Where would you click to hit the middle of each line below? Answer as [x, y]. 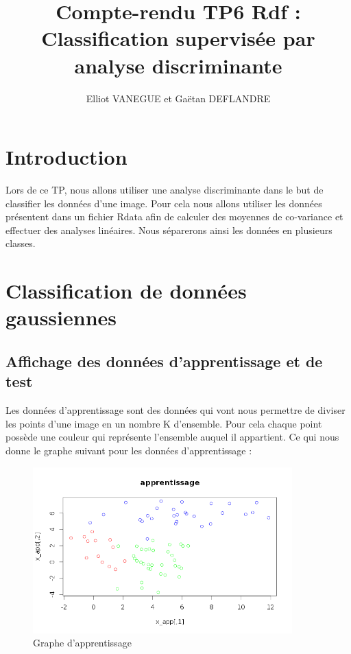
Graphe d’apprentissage [82, 643]
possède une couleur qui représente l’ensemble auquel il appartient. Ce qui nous [172, 437]
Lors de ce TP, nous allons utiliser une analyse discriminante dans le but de [165, 190]
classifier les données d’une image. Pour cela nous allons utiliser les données [164, 203]
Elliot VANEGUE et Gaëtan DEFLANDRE [178, 98]
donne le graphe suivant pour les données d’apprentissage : [129, 450]
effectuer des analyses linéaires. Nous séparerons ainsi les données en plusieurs [169, 230]
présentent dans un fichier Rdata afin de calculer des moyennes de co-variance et [174, 217]
